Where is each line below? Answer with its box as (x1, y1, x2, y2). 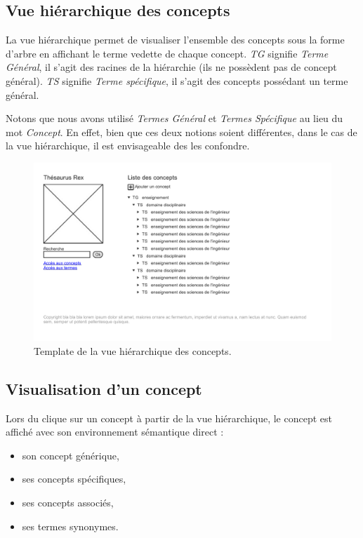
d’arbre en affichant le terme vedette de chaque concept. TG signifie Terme (6, 46, 329, 60)
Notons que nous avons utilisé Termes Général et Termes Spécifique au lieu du (6, 111, 343, 126)
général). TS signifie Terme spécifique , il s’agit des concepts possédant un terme (6, 73, 348, 88)
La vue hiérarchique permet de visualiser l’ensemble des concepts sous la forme (6, 32, 345, 47)
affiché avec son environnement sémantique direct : (6, 424, 224, 439)
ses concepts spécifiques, (22, 471, 126, 486)
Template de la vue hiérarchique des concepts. (34, 343, 232, 358)
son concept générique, (22, 448, 119, 462)
